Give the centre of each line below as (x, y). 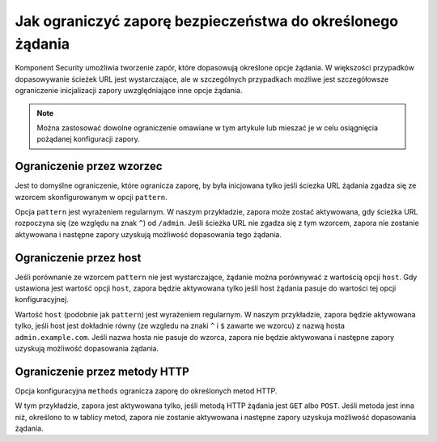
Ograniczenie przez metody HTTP (102, 371)
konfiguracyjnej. (42, 300)
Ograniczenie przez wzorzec (89, 166)
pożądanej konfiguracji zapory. (89, 139)
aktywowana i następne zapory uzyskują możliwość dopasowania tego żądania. (148, 234)
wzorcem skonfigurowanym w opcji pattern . (91, 197)
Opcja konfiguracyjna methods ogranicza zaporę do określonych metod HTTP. (146, 391)
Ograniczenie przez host (78, 258)
